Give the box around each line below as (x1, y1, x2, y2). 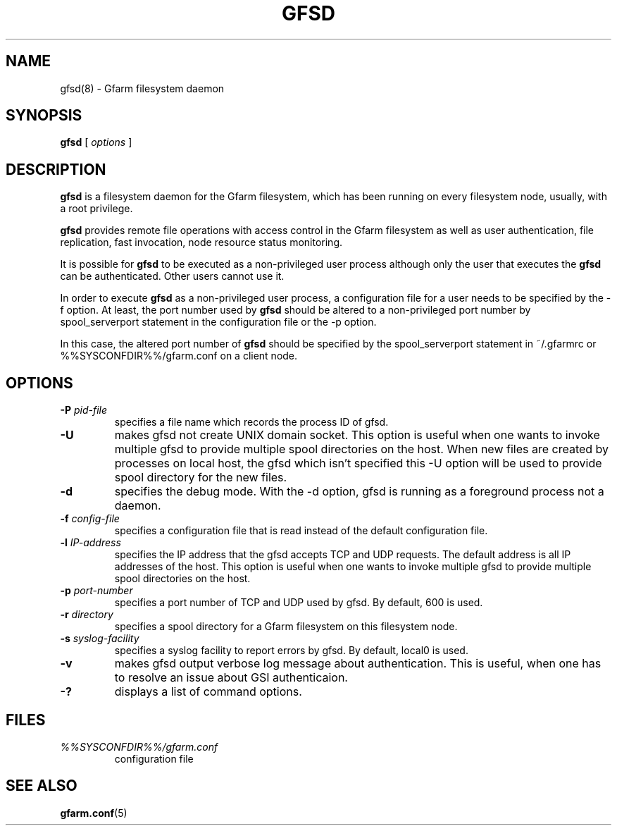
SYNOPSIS (6, 106, 82, 125)
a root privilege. (60, 202, 133, 215)
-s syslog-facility (60, 632, 139, 645)
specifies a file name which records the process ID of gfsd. (114, 416, 389, 429)
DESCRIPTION (6, 160, 106, 178)
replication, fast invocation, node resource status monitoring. (60, 236, 342, 249)
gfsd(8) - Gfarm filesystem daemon (60, 82, 225, 94)
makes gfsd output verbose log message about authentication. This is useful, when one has (114, 656, 602, 671)
